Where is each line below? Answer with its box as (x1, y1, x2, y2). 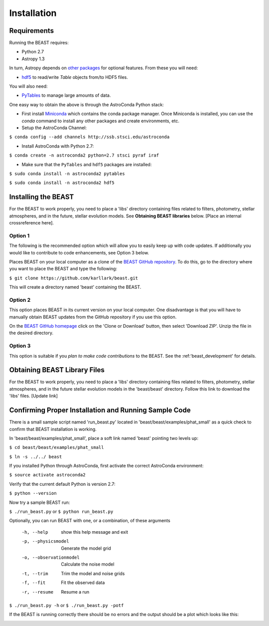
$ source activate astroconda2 (9, 472, 86, 478)
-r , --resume (21, 589, 54, 595)
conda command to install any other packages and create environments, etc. (21, 118, 179, 124)
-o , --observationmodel (21, 555, 80, 560)
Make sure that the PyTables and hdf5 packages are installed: (21, 161, 152, 167)
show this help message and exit (61, 529, 128, 535)
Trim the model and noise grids (61, 570, 125, 576)
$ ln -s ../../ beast (9, 454, 62, 459)
